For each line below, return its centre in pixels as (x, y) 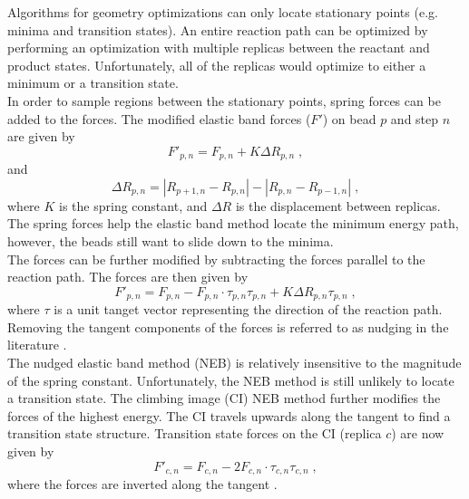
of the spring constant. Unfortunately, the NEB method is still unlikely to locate (231, 380)
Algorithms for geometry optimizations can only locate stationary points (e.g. (223, 12)
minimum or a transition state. (93, 83)
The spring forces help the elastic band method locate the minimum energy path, (233, 223)
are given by (41, 136)
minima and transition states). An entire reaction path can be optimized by (218, 29)
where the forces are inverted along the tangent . (142, 484)
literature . (37, 345)
